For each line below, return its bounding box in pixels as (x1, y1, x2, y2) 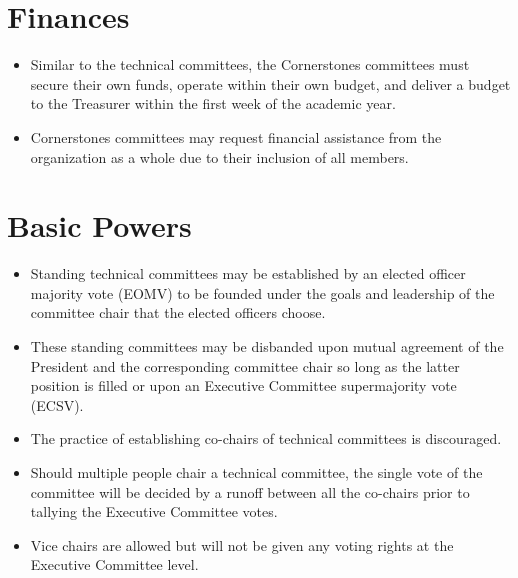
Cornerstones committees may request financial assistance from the (30, 126, 442, 147)
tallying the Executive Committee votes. (30, 501, 278, 522)
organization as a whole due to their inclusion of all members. (30, 146, 409, 167)
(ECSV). (30, 394, 84, 415)
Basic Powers (7, 205, 192, 246)
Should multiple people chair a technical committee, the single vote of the (30, 461, 483, 482)
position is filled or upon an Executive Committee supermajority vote (30, 375, 457, 396)
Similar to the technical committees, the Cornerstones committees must (30, 54, 470, 75)
